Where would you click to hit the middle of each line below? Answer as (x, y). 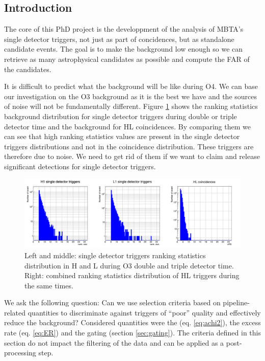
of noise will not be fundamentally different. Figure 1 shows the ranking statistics (131, 106)
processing (20, 353)
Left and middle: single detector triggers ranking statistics (115, 255)
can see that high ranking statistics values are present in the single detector (122, 136)
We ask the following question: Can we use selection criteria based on (112, 302)
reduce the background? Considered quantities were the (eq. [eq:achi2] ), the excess (132, 322)
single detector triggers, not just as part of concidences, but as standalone (119, 39)
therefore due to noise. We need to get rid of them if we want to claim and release (132, 156)
